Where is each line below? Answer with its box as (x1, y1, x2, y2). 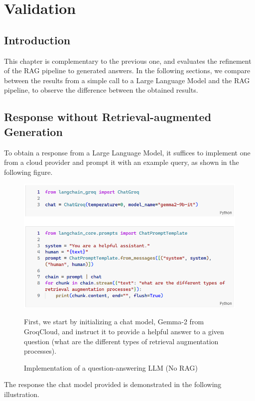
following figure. (4, 166, 53, 177)
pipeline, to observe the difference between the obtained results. (4, 85, 198, 95)
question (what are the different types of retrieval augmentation (24, 336, 219, 346)
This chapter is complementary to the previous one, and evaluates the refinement (4, 55, 252, 66)
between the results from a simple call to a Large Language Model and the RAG (4, 75, 250, 85)
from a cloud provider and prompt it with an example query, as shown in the (4, 157, 239, 167)
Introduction (4, 32, 71, 47)
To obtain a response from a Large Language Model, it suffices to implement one (4, 147, 251, 157)
